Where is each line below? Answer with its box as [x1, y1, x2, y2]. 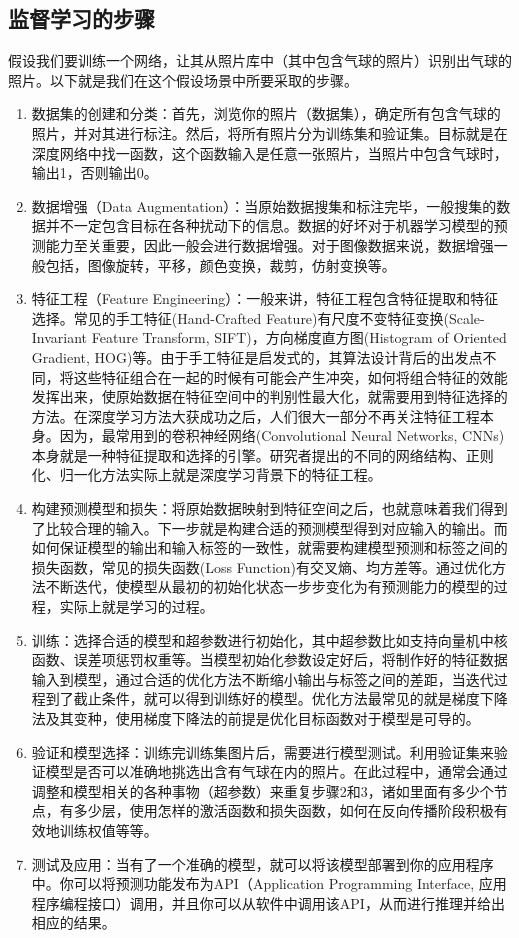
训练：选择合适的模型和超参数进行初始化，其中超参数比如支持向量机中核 [31, 629, 508, 650]
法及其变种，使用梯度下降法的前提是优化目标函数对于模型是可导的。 [31, 708, 480, 729]
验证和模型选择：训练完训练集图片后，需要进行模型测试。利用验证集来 [31, 741, 494, 762]
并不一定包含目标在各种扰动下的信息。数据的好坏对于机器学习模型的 [45, 215, 494, 236]
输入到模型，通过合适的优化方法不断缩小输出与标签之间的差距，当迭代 [31, 668, 494, 689]
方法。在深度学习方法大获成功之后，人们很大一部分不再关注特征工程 [31, 405, 480, 426]
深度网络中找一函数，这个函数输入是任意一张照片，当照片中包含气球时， [31, 142, 508, 163]
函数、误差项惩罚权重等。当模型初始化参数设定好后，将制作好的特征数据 [31, 649, 508, 670]
